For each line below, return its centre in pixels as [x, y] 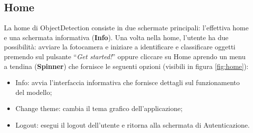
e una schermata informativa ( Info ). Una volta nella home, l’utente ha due [116, 37]
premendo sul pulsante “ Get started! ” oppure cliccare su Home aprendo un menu [125, 56]
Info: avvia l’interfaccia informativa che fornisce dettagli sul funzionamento [127, 82]
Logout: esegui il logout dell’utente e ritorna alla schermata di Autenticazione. [133, 124]
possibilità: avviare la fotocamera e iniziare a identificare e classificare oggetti [120, 47]
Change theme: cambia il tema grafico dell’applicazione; [99, 108]
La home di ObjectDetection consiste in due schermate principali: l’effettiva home [126, 28]
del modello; [34, 92]
